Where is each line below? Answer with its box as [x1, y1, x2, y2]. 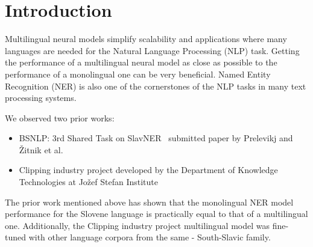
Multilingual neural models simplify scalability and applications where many [5, 32, 287, 45]
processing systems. [5, 91, 77, 104]
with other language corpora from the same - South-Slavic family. [28, 231, 271, 243]
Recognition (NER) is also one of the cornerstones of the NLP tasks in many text [5, 79, 306, 92]
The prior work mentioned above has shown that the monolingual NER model [5, 195, 294, 208]
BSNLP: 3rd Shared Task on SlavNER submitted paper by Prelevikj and [19, 132, 293, 144]
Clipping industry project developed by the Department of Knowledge [19, 163, 278, 176]
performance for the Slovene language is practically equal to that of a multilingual [5, 207, 308, 220]
